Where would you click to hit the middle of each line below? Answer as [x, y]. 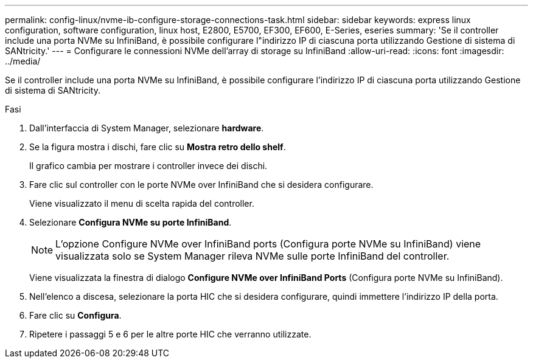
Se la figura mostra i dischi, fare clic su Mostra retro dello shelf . [158, 147]
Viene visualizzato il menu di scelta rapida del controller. [142, 203]
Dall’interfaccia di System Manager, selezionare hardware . [147, 128]
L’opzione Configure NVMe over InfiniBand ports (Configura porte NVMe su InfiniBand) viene [268, 244]
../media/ [23, 61]
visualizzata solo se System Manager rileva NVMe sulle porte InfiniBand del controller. [253, 256]
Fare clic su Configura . [75, 315]
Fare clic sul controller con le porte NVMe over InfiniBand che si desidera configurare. [201, 185]
